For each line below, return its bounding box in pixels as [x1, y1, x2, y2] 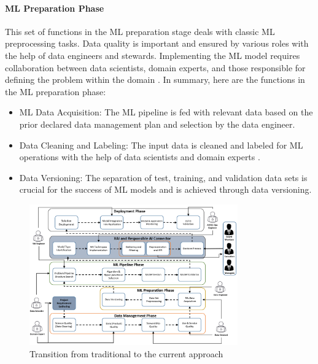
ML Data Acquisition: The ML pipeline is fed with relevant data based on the [19, 106, 313, 118]
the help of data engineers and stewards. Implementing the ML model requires [5, 48, 300, 61]
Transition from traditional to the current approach [29, 347, 223, 360]
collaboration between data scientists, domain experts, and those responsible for [5, 61, 306, 74]
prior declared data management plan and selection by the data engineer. [19, 117, 295, 130]
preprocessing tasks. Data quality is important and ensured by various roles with [5, 37, 309, 50]
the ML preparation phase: [5, 85, 106, 98]
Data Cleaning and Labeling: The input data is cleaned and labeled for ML [19, 138, 303, 151]
